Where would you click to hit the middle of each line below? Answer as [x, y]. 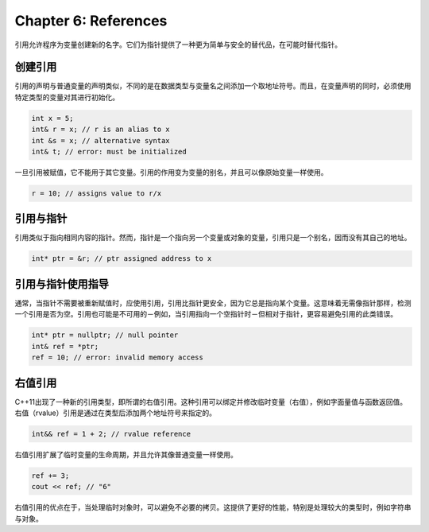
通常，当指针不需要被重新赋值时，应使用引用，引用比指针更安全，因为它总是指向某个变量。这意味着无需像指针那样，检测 [213, 303]
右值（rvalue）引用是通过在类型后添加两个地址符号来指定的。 [115, 413]
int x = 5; [52, 118]
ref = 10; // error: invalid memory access [118, 357]
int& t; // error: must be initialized [109, 151]
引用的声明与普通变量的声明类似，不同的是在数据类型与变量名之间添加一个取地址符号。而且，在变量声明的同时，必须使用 [213, 86]
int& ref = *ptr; [65, 346]
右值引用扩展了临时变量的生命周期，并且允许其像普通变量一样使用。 [126, 454]
